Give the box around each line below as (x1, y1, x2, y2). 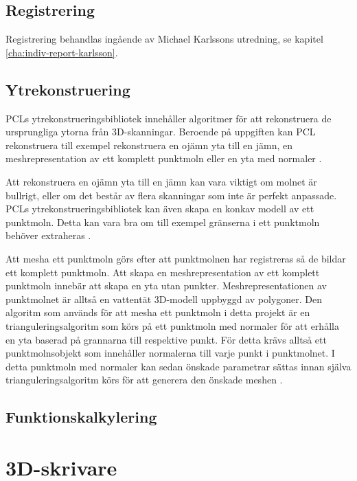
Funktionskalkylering (5, 406, 157, 427)
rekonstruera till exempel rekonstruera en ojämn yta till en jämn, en (5, 137, 293, 152)
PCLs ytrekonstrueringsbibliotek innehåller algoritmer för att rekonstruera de (5, 111, 332, 125)
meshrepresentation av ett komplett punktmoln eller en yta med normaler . (5, 151, 322, 166)
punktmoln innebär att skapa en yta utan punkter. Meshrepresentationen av (5, 278, 327, 293)
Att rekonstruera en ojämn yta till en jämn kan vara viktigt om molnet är (5, 174, 317, 188)
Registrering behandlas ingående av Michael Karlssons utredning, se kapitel (5, 32, 323, 46)
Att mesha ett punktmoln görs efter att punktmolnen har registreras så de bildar (5, 251, 346, 265)
